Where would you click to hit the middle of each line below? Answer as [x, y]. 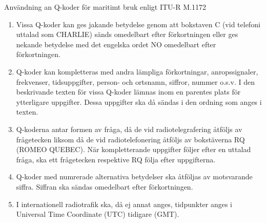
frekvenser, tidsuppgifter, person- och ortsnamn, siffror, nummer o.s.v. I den [135, 81]
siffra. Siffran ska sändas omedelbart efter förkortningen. [105, 186]
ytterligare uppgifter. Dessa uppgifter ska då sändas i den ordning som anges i [139, 101]
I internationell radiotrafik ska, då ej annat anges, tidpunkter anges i [124, 204]
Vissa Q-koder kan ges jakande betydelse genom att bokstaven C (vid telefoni [138, 24]
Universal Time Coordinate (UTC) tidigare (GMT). [98, 214]
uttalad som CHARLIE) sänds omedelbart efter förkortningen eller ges [127, 34]
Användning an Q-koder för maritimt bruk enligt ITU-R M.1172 [105, 7]
